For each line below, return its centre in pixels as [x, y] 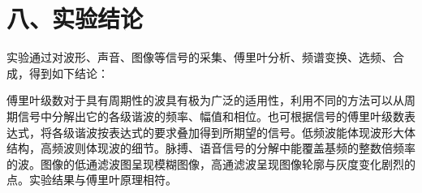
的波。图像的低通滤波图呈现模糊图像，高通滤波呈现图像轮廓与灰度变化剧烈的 [211, 163]
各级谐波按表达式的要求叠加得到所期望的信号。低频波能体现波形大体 [233, 132]
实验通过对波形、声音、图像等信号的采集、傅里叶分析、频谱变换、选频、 [200, 57]
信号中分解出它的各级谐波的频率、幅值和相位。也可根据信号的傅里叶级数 [211, 116]
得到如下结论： [69, 73]
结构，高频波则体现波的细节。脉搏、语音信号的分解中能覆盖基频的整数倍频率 [211, 148]
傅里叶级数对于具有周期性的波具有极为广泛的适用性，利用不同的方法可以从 [205, 100]
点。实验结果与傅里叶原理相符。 [92, 180]
